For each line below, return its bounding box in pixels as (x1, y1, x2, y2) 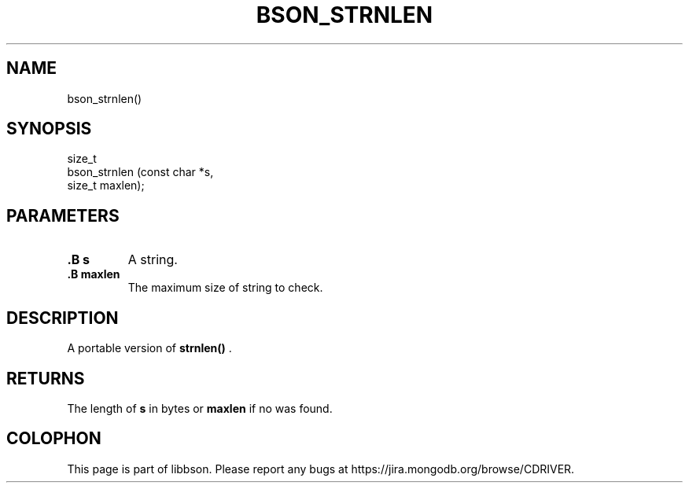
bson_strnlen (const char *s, (67, 165, 214, 179)
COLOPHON (6, 428, 101, 449)
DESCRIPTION (6, 307, 119, 328)
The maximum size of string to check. (127, 281, 323, 295)
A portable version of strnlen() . (67, 341, 232, 355)
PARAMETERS (6, 205, 120, 226)
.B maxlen (67, 267, 120, 281)
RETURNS (6, 368, 85, 388)
